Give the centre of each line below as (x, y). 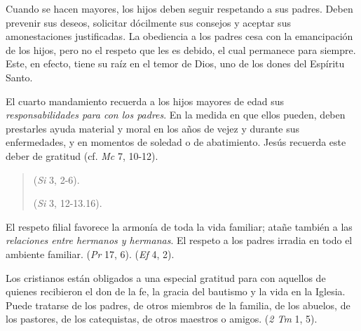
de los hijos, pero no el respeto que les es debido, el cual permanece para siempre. (181, 49)
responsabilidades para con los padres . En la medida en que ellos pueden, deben (176, 115)
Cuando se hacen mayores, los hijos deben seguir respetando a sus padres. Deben (179, 8)
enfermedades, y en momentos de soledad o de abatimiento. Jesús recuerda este (176, 142)
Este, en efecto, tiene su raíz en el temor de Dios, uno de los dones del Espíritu (175, 63)
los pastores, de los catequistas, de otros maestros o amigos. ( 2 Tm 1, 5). (162, 319)
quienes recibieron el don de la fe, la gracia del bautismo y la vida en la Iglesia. (176, 291)
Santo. (19, 77)
